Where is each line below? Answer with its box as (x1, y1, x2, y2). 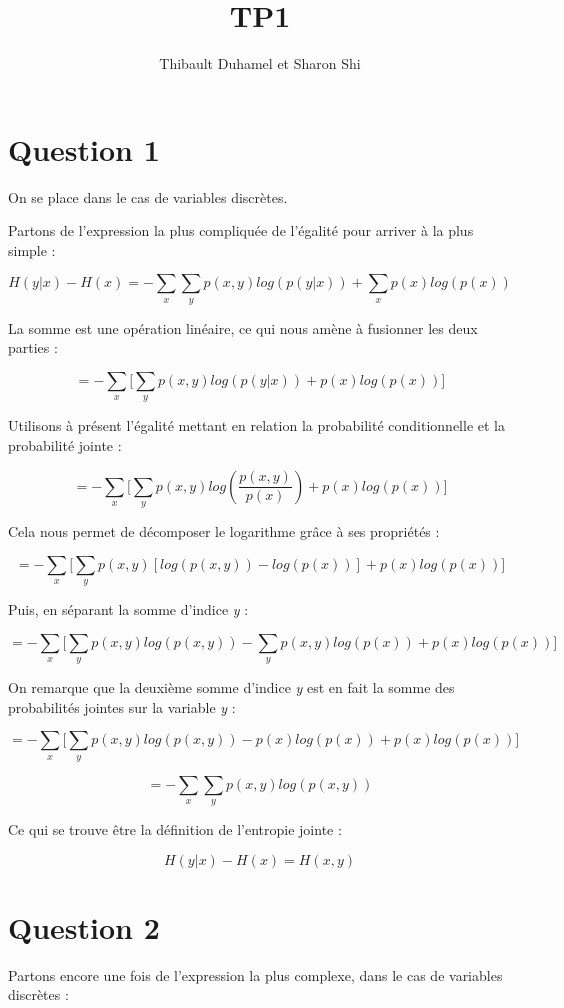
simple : (8, 239, 56, 260)
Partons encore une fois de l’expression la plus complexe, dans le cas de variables (8, 964, 503, 985)
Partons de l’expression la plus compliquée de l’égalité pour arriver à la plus (8, 220, 474, 241)
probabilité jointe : (8, 435, 122, 455)
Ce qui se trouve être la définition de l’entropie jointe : (8, 818, 342, 839)
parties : (8, 337, 58, 358)
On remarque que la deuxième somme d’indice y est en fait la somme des (8, 676, 455, 697)
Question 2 (8, 906, 160, 947)
